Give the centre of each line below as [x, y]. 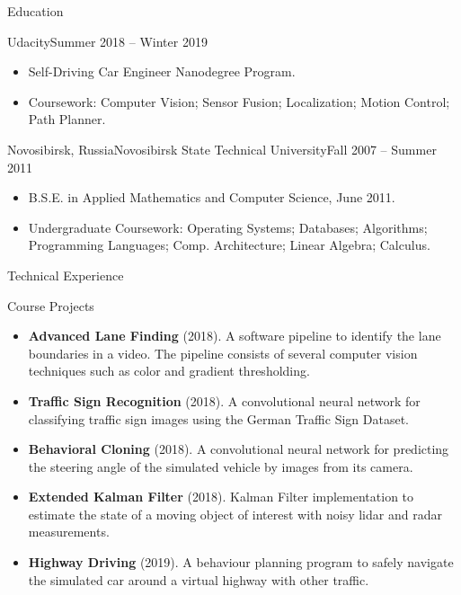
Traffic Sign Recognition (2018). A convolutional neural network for [224, 400]
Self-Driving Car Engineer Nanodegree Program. [162, 71]
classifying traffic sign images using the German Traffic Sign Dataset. [218, 418]
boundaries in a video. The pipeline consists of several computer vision [223, 353]
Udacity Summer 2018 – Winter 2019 [107, 41]
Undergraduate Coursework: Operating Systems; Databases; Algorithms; [228, 227]
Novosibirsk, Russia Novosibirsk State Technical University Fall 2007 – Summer [222, 149]
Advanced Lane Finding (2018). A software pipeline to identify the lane [235, 336]
